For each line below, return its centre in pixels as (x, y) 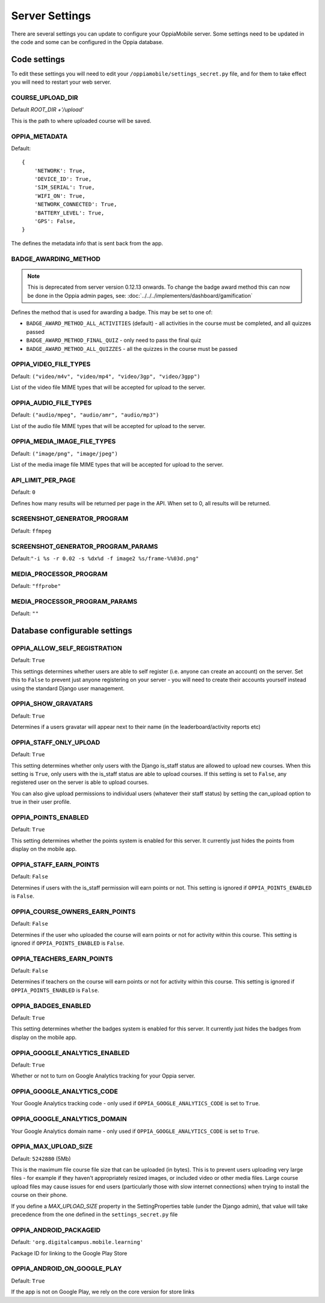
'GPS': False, (55, 221)
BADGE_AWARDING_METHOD (56, 259)
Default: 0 (23, 492)
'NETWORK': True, (60, 171)
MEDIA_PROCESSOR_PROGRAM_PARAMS (74, 601)
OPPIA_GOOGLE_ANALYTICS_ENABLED (70, 1053)
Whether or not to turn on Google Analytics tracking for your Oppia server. (103, 1076)
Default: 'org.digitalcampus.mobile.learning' (77, 1242)
